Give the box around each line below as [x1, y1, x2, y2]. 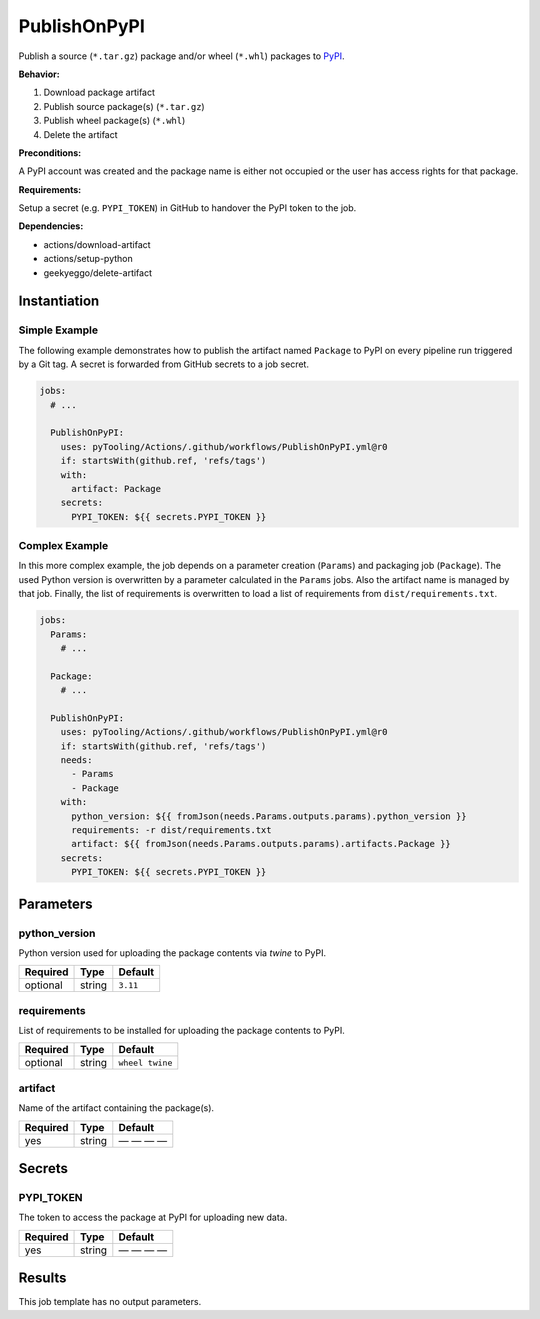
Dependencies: [18, 220, 84, 232]
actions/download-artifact [43, 238, 151, 250]
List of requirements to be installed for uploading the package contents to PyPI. [18, 1025, 345, 1037]
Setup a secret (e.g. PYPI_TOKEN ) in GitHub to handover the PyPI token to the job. [18, 202, 357, 214]
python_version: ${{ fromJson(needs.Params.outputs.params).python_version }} [71, 810, 467, 822]
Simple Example [18, 323, 99, 337]
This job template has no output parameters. [18, 1296, 202, 1308]
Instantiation [18, 293, 100, 310]
